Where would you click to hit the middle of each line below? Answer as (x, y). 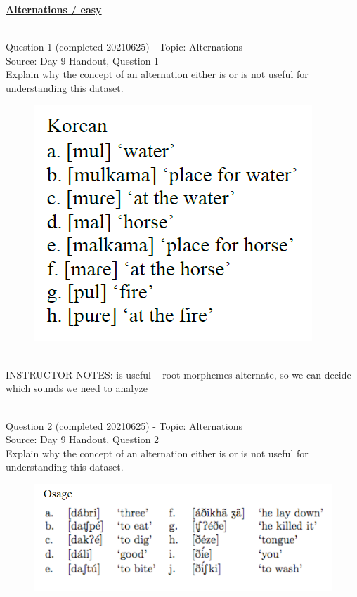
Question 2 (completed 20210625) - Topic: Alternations (124, 425)
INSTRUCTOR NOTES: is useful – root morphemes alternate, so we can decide (178, 374)
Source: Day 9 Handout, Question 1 (83, 60)
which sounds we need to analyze (77, 388)
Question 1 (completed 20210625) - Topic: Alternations (124, 47)
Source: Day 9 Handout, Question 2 (83, 439)
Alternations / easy (54, 9)
